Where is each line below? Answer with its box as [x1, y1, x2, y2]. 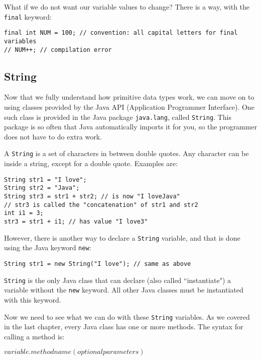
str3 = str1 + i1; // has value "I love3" [4, 218, 148, 225]
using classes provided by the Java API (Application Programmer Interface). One [4, 102, 254, 112]
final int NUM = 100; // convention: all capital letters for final [4, 29, 238, 37]
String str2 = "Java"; [4, 184, 80, 192]
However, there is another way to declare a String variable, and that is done [4, 232, 240, 243]
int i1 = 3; [4, 209, 44, 217]
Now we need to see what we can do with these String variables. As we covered [4, 311, 250, 322]
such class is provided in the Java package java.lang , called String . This [4, 111, 231, 122]
